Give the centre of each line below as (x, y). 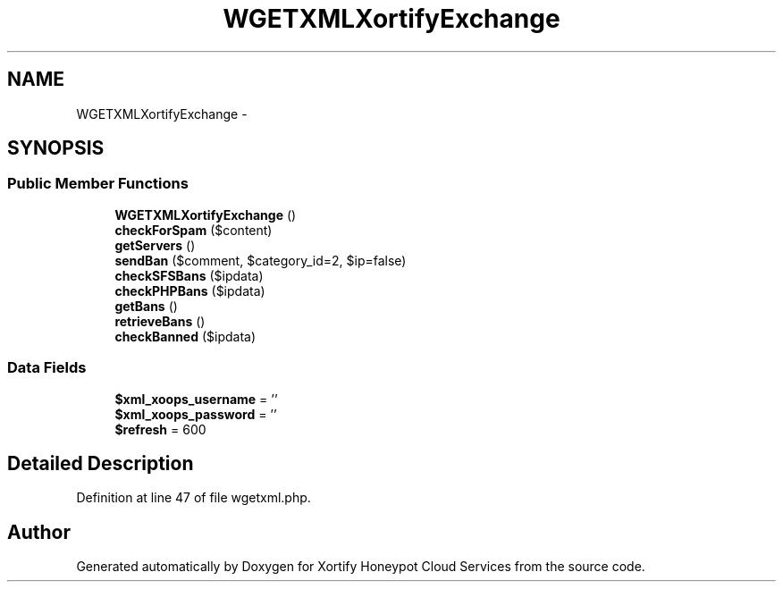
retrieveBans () (160, 321)
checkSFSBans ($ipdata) (189, 275)
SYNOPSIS (56, 148)
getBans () (146, 306)
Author (39, 532)
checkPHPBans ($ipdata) (190, 290)
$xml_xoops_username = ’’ (196, 399)
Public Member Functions (98, 184)
